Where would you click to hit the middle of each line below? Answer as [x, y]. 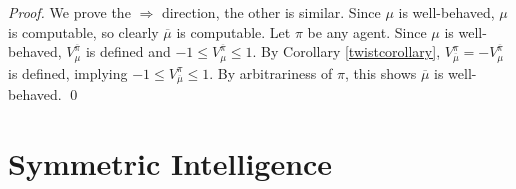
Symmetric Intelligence [170, 162]
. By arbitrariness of [271, 72]
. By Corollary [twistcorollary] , [346, 51]
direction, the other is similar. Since [271, 12]
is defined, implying [68, 72]
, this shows [380, 72]
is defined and [128, 51]
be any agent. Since [367, 31]
